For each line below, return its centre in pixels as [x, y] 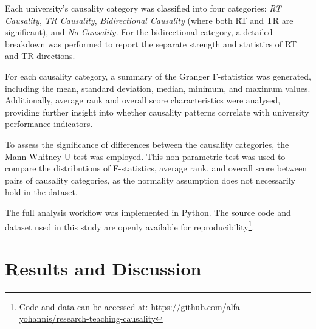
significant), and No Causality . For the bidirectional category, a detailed [139, 32]
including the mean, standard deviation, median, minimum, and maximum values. [158, 88]
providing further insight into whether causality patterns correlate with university [157, 112]
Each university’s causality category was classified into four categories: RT [143, 8]
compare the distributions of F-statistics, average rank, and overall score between [156, 168]
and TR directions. [40, 56]
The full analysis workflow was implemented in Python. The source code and [148, 212]
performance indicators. [49, 124]
